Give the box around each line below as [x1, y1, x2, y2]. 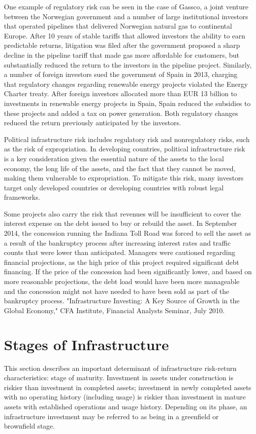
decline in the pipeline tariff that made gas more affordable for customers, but [4, 49, 239, 60]
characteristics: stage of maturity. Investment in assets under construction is [4, 372, 233, 383]
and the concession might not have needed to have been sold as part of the [4, 286, 229, 296]
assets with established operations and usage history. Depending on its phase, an [4, 401, 247, 411]
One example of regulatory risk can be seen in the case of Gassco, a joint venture [4, 1, 249, 11]
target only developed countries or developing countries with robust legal [4, 182, 224, 192]
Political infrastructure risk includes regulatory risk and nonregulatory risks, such [4, 134, 250, 144]
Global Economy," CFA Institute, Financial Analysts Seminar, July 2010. [4, 305, 225, 315]
